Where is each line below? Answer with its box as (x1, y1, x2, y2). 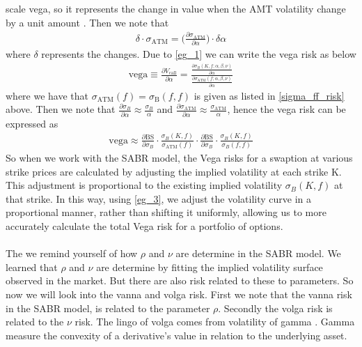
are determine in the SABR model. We (175, 246, 341, 261)
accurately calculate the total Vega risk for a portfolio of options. (6, 218, 283, 233)
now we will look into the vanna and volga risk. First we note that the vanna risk (6, 286, 352, 301)
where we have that (6, 88, 89, 102)
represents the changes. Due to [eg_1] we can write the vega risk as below (41, 47, 356, 61)
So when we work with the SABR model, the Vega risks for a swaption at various (6, 150, 353, 164)
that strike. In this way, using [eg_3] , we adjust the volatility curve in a (6, 191, 312, 206)
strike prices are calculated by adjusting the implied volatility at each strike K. (6, 164, 342, 178)
